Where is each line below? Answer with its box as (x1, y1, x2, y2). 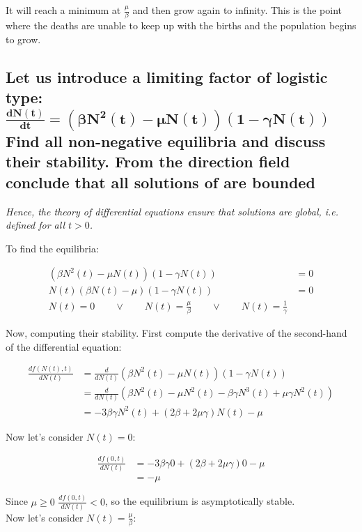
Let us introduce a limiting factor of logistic (6, 66, 328, 87)
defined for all (6, 218, 65, 232)
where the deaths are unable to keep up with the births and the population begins (6, 18, 356, 33)
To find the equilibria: (6, 241, 99, 255)
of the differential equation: (6, 339, 122, 354)
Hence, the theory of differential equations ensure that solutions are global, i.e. (6, 204, 339, 218)
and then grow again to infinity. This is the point (132, 3, 343, 17)
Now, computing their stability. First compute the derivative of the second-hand (6, 326, 347, 340)
